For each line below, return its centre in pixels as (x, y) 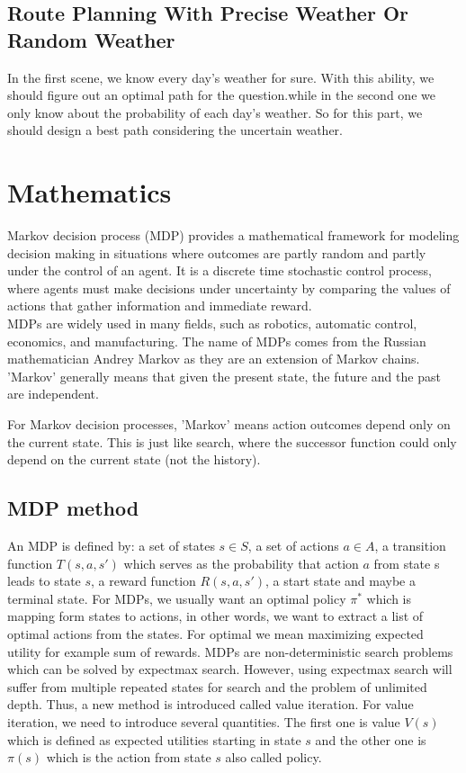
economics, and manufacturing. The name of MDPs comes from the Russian (217, 341)
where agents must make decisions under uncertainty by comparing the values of (229, 288)
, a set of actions (293, 546)
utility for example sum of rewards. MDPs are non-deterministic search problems (230, 651)
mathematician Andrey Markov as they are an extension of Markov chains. (214, 359)
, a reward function (143, 581)
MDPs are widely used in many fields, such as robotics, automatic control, (212, 324)
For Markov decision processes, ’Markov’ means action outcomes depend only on (229, 424)
